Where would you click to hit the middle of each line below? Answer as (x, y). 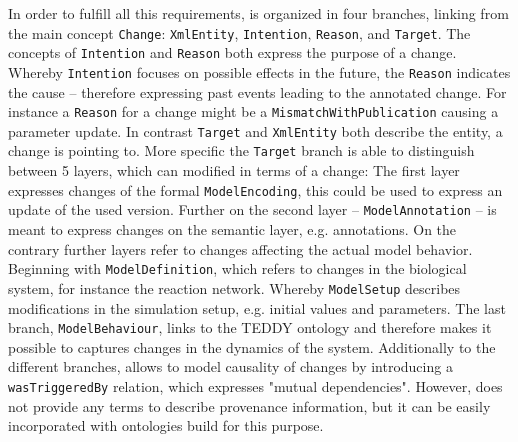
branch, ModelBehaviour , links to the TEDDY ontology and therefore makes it (250, 327)
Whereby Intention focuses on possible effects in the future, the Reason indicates (259, 71)
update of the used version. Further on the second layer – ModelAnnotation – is (252, 209)
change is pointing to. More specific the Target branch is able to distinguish (241, 150)
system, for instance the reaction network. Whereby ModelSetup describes (234, 287)
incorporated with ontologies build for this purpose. (166, 425)
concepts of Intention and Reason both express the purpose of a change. (232, 52)
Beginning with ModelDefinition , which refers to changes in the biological (237, 268)
